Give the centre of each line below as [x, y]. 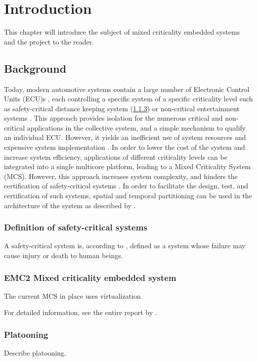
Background [35, 68]
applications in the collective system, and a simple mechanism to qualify [136, 127]
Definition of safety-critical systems [76, 227]
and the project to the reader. [49, 41]
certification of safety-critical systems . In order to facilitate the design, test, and [126, 186]
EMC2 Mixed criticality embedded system [90, 277]
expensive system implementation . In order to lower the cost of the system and [125, 147]
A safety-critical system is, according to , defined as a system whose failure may [125, 246]
